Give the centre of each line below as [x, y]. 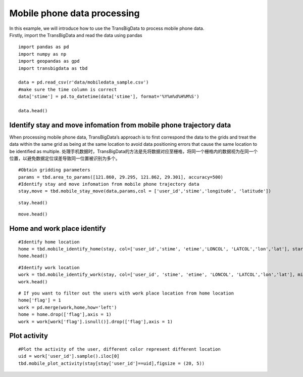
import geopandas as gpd [49, 61]
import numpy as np [42, 54]
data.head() [33, 111]
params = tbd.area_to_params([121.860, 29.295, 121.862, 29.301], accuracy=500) [121, 177]
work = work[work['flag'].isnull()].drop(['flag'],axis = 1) [95, 322]
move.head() [33, 214]
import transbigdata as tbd [53, 68]
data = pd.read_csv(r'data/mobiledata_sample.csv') [84, 82]
